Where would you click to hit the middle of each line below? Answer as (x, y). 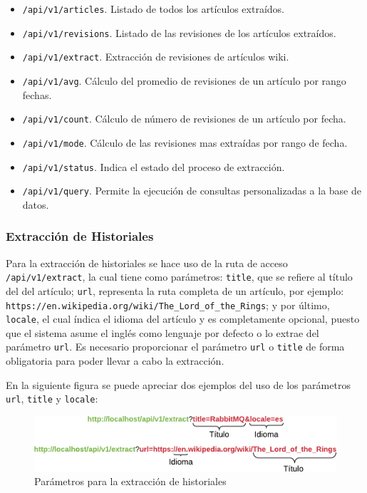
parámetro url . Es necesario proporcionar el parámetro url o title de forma (175, 347)
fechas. (37, 94)
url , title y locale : (52, 399)
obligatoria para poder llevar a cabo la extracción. (115, 361)
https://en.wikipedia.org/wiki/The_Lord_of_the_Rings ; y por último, (168, 305)
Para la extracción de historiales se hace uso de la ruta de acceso (147, 263)
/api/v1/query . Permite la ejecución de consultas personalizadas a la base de (192, 191)
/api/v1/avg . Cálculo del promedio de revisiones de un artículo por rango (184, 80)
